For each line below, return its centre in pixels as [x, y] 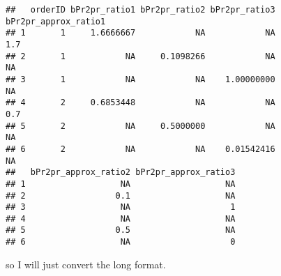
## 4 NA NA [121, 219]
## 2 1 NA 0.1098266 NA [140, 56]
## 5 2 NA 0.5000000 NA [140, 126]
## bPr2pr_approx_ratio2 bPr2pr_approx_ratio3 [121, 172]
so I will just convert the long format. [86, 264]
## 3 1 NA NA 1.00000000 [140, 79]
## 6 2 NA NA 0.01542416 [140, 149]
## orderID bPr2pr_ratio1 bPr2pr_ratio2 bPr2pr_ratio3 [140, 10]
